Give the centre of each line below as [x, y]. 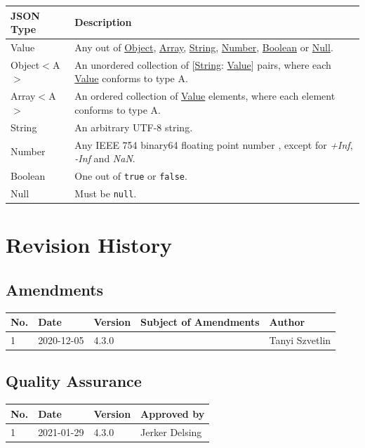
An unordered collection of [132, 64]
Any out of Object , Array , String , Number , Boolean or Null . [204, 47]
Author [287, 322]
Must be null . [106, 193]
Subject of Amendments [200, 322]
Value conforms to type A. [131, 78]
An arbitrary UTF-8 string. [134, 127]
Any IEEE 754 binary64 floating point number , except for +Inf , [214, 144]
